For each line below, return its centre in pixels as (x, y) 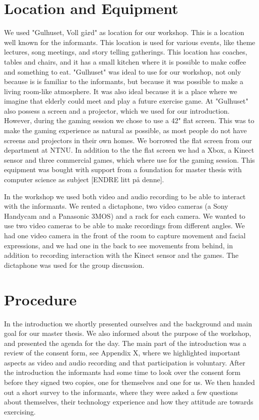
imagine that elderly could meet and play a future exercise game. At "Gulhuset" (126, 101)
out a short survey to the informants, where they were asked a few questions (121, 392)
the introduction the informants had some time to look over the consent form (122, 372)
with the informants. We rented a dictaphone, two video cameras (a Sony (116, 206)
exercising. (20, 411)
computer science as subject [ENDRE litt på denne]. (84, 179)
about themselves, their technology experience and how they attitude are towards (129, 402)
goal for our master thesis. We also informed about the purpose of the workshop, (128, 333)
